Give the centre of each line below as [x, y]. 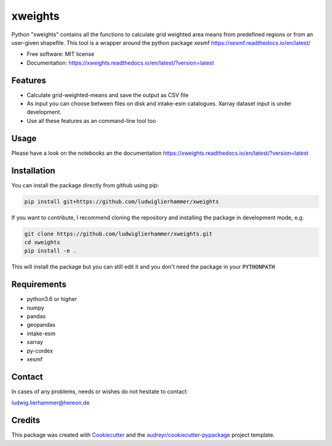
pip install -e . [50, 251]
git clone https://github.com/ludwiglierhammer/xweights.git [118, 234]
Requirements [39, 285]
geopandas [41, 325]
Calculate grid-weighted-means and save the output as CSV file [108, 95]
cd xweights [42, 242]
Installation [33, 170]
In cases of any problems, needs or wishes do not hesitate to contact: [100, 391]
